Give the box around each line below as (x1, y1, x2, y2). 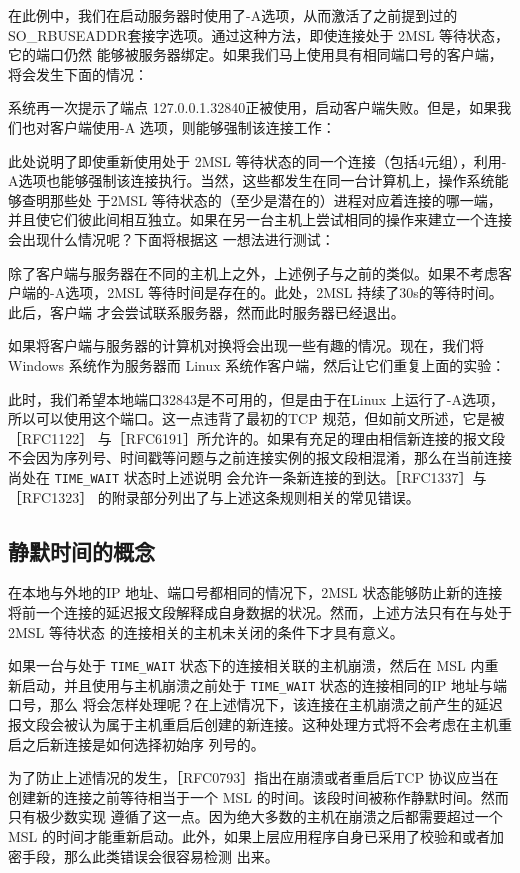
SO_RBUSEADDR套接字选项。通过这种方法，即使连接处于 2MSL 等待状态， (8, 24, 510, 45)
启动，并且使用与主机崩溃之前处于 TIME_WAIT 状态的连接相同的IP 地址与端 (21, 674, 508, 695)
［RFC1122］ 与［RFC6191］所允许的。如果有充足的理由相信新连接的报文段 (8, 427, 505, 448)
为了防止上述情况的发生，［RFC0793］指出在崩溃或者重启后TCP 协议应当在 (8, 767, 499, 788)
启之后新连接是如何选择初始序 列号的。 (8, 733, 265, 754)
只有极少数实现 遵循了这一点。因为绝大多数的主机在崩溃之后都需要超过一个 (8, 806, 503, 827)
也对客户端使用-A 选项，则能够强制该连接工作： (21, 116, 336, 137)
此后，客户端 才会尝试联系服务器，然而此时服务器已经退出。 (8, 301, 405, 322)
